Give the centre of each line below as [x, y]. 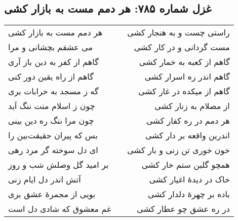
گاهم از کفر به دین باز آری [53, 62]
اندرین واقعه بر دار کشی [187, 135]
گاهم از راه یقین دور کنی [51, 77]
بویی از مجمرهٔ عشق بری [52, 194]
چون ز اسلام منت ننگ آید [52, 106]
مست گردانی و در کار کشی [182, 47]
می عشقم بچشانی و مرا [51, 47]
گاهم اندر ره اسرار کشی [187, 77]
